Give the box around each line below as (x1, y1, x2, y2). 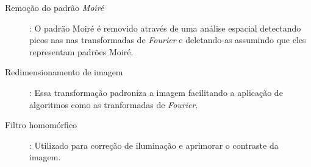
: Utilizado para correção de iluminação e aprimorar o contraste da (29, 138, 279, 151)
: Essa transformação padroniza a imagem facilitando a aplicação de (29, 86, 283, 98)
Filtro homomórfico (5, 118, 77, 131)
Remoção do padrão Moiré (5, 1, 104, 13)
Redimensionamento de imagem (5, 66, 123, 78)
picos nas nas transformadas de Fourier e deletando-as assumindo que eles (29, 33, 306, 46)
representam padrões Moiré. (29, 45, 134, 58)
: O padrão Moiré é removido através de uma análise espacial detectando (29, 21, 301, 34)
